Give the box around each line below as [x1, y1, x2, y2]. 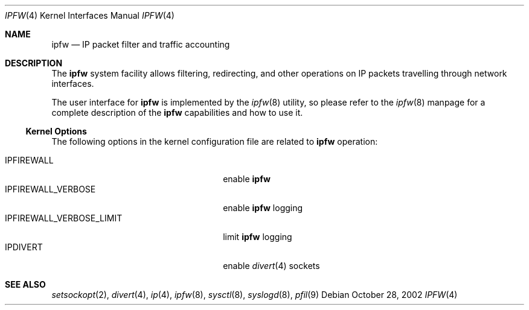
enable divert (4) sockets [223, 261, 320, 271]
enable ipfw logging [223, 203, 303, 213]
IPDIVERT [5, 242, 43, 252]
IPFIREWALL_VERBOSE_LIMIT [5, 213, 123, 223]
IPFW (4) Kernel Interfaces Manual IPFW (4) [5, 10, 175, 21]
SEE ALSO [5, 279, 46, 289]
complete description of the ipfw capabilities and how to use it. [51, 107, 303, 118]
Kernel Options [25, 126, 87, 136]
